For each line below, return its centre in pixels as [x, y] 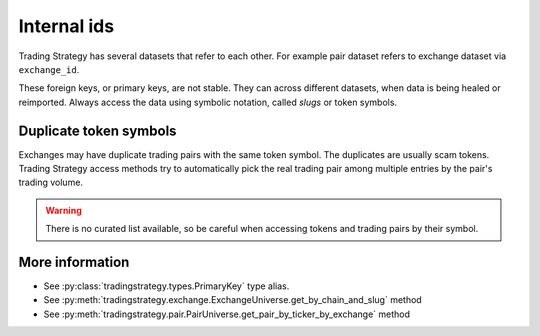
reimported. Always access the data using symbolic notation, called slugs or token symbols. [208, 102]
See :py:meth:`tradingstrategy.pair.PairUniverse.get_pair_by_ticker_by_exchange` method [226, 314]
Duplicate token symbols [97, 130]
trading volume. [51, 182]
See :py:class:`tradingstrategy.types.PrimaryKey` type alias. [166, 286]
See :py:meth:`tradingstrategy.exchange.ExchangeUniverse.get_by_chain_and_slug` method [232, 300]
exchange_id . [49, 69]
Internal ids [66, 26]
